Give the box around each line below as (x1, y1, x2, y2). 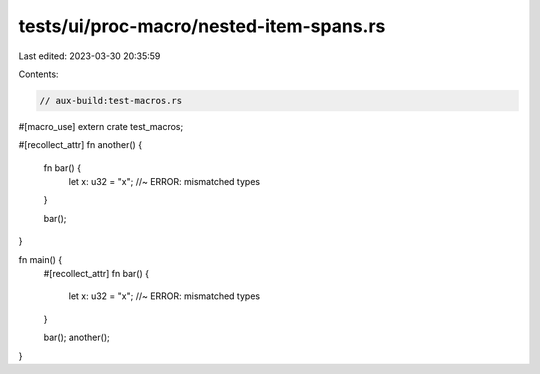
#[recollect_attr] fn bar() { (43, 268, 150, 280)
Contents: (18, 68, 59, 80)
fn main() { (18, 253, 63, 265)
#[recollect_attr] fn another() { (18, 139, 143, 151)
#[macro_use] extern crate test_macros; (18, 120, 184, 132)
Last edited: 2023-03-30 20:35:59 (18, 50, 161, 62)
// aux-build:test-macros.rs (39, 95, 183, 106)
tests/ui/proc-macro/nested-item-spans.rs (18, 15, 386, 37)
